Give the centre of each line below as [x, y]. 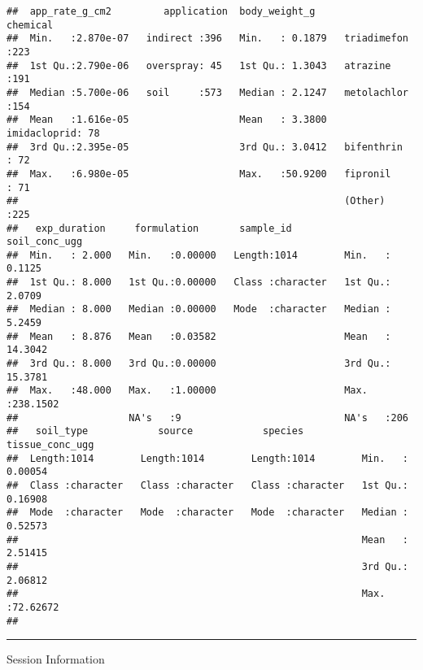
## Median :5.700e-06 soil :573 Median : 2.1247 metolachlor [207, 92]
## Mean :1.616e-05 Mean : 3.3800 [167, 120]
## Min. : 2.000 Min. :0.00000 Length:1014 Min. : [199, 255]
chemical [30, 25]
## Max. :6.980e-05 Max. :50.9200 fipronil [199, 174]
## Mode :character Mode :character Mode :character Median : [207, 513]
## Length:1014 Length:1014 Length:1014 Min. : [207, 458]
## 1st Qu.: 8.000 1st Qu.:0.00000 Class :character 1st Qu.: [199, 283]
